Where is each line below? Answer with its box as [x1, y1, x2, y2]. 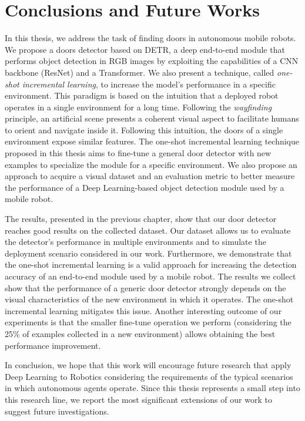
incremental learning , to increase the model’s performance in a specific [22, 78, 276, 90]
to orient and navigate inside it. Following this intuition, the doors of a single [5, 123, 283, 136]
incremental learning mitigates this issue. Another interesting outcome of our [5, 304, 282, 316]
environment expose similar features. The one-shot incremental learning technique [5, 135, 299, 147]
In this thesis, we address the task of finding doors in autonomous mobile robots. [5, 32, 296, 44]
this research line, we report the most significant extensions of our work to [5, 393, 272, 405]
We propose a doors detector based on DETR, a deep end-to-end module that [5, 43, 285, 55]
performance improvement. [5, 339, 101, 351]
